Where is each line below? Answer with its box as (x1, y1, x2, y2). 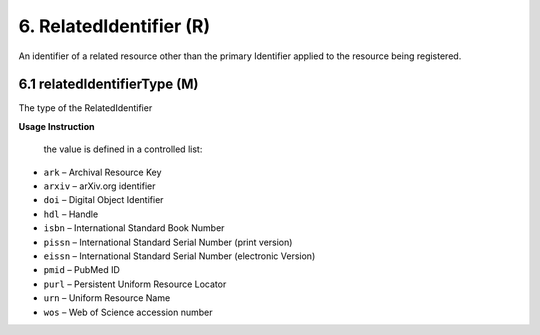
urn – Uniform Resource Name (43, 292, 171, 304)
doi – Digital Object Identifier (43, 194, 164, 206)
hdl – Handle (43, 208, 99, 220)
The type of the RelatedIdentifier (18, 102, 153, 114)
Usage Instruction (18, 120, 95, 132)
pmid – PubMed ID (43, 264, 120, 276)
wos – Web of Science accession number (43, 306, 213, 318)
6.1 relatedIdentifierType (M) (18, 76, 199, 93)
